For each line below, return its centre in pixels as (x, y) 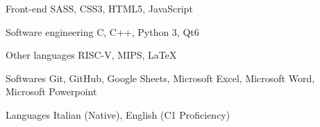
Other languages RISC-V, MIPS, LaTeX (91, 55)
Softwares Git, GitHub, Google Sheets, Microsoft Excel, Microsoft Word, (160, 78)
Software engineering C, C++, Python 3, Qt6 (102, 31)
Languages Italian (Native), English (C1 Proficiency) (118, 114)
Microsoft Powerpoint (51, 91)
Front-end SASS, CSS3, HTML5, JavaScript (99, 8)
